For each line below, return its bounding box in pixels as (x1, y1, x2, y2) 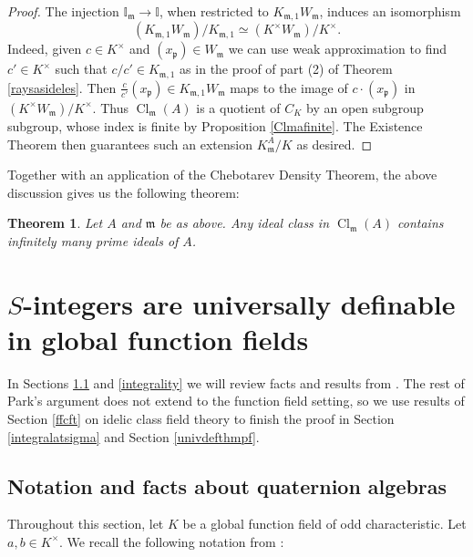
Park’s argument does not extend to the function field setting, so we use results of (7, 391, 465, 410)
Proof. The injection (7, 2, 119, 20)
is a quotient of (196, 98, 281, 117)
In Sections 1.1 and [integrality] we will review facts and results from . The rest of (7, 373, 465, 392)
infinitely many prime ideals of (7, 231, 179, 250)
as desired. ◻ (296, 134, 372, 153)
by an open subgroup (305, 98, 424, 117)
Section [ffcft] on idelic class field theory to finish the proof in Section (7, 408, 395, 428)
